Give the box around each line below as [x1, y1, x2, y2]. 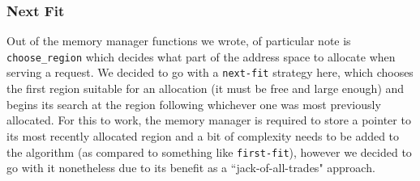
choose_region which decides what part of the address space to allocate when [6, 48, 396, 65]
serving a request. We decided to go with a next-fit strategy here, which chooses [6, 64, 414, 81]
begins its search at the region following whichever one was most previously [6, 95, 381, 112]
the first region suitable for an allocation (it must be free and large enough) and [6, 80, 405, 97]
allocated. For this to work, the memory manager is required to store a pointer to [6, 112, 411, 128]
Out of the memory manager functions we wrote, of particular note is [6, 32, 351, 49]
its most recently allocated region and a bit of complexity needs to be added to [6, 127, 400, 144]
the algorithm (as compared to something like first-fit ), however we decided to [6, 143, 412, 160]
